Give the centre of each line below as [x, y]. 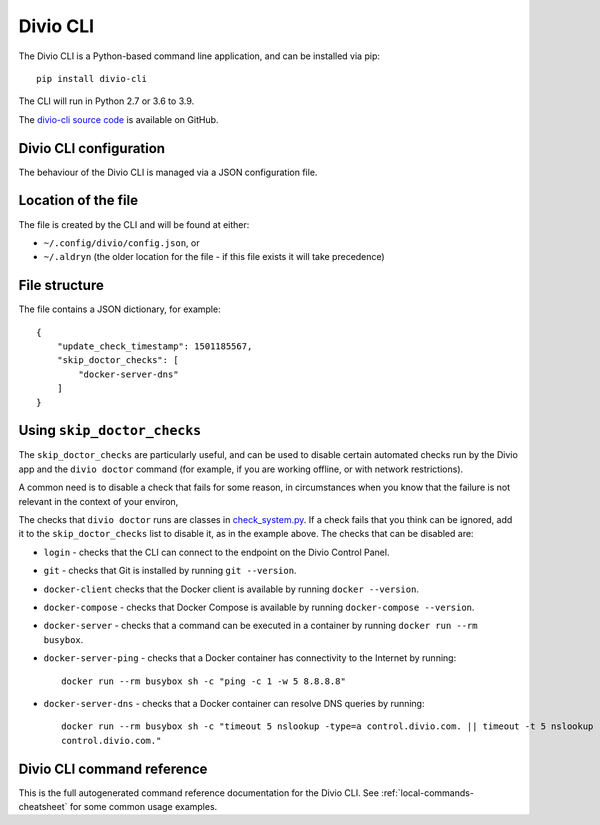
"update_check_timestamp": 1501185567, [154, 346]
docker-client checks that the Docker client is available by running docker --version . [231, 589]
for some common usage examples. [143, 807]
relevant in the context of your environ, [98, 501]
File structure [61, 285]
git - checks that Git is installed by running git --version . [170, 571]
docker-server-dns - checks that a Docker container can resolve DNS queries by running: [234, 703]
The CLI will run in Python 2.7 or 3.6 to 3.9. [106, 101]
